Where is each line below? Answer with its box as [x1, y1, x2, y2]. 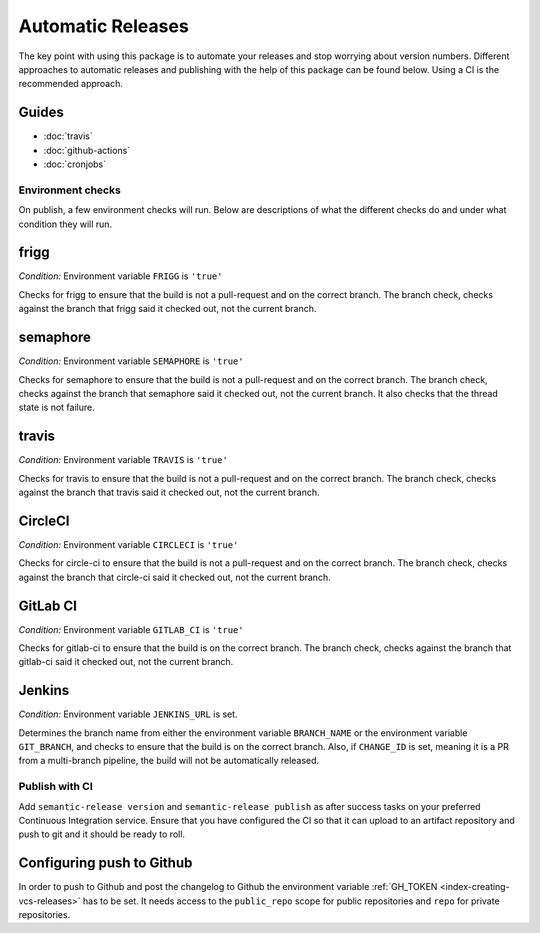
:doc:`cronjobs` [43, 158, 107, 170]
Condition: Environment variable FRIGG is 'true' [18, 270, 223, 282]
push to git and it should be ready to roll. [18, 828, 185, 840]
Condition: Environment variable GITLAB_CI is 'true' [18, 623, 244, 635]
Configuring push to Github [18, 855, 193, 872]
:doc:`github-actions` [43, 144, 131, 156]
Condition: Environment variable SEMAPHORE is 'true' [18, 355, 244, 367]
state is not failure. [18, 401, 95, 414]
